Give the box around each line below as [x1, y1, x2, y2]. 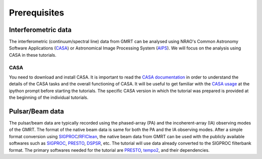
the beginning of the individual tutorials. [9, 95, 88, 100]
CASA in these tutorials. [9, 52, 57, 58]
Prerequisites [9, 7, 65, 18]
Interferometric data [9, 26, 72, 34]
